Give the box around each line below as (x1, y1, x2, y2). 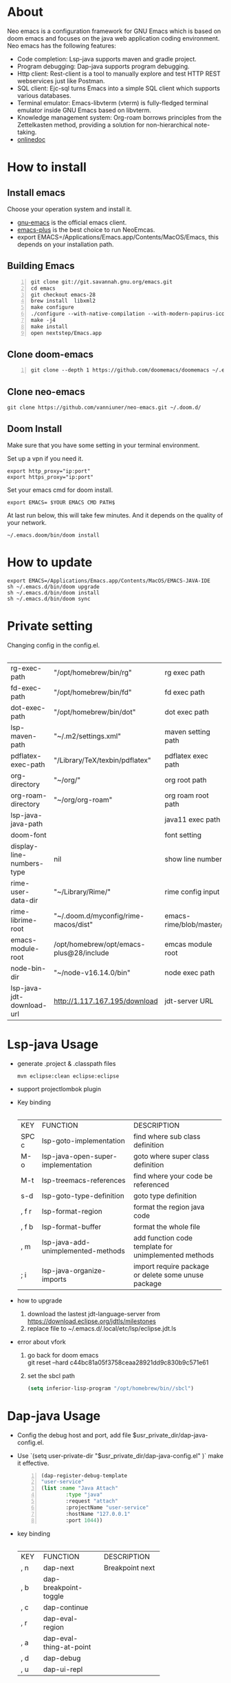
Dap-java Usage (7, 1408, 101, 1424)
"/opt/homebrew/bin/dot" (54, 707, 136, 716)
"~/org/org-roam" (54, 795, 113, 804)
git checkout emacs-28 (30, 291, 96, 298)
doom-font (10, 830, 47, 839)
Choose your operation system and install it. (7, 204, 132, 213)
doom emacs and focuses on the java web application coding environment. (7, 34, 220, 42)
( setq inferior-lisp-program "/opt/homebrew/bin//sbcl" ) (27, 1384, 195, 1392)
